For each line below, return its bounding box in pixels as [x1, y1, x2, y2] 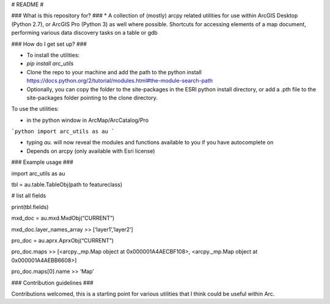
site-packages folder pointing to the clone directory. [26, 94, 158, 101]
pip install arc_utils [26, 60, 74, 67]
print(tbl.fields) [11, 203, 49, 210]
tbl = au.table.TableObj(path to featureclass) [11, 181, 123, 188]
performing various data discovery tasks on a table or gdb [11, 29, 158, 37]
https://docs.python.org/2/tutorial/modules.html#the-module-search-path [26, 77, 213, 85]
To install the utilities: [26, 51, 80, 58]
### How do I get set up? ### [11, 40, 87, 48]
